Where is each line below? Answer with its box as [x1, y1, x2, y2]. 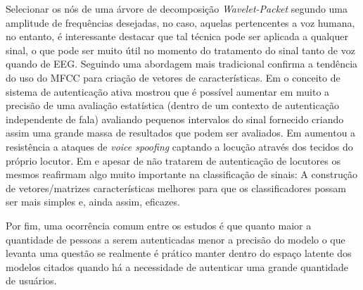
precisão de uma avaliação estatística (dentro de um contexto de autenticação [6, 98, 339, 113]
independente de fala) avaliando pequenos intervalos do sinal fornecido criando [6, 111, 344, 126]
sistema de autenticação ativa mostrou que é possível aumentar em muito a [6, 84, 330, 99]
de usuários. [6, 273, 57, 288]
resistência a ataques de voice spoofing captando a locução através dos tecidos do [6, 139, 353, 153]
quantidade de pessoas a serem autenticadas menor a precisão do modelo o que [6, 232, 345, 246]
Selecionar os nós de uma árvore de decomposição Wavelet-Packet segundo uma [6, 1, 348, 15]
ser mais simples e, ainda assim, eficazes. [6, 194, 180, 209]
